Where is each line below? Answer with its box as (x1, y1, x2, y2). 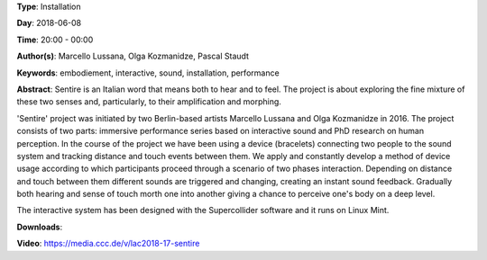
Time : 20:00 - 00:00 (16, 34, 94, 45)
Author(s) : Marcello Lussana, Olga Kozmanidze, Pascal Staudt (16, 50, 250, 62)
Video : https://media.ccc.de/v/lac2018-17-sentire (16, 238, 200, 249)
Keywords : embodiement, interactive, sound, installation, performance (16, 67, 280, 78)
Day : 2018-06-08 (16, 18, 82, 29)
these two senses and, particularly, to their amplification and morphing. (16, 96, 281, 107)
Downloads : (16, 221, 63, 232)
